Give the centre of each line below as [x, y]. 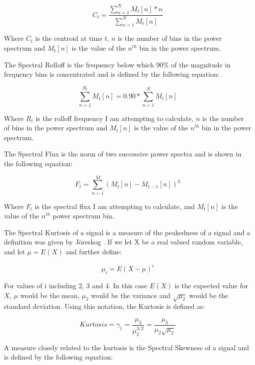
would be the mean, [50, 295]
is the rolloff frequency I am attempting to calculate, [115, 118]
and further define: [94, 252]
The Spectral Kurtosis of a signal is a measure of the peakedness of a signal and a [127, 232]
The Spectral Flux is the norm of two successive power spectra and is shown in [123, 154]
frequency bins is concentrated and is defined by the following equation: [112, 74]
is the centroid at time [69, 38]
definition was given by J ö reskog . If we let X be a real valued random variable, [123, 242]
